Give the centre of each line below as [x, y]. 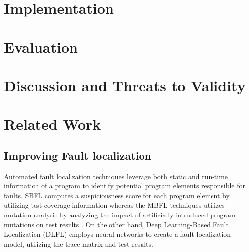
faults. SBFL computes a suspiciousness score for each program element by [117, 195]
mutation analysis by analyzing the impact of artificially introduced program [120, 215]
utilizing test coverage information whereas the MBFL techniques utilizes [114, 205]
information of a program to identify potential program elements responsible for [124, 186]
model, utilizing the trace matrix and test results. [79, 243]
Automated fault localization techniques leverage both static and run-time [116, 176]
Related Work [53, 124]
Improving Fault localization [78, 155]
